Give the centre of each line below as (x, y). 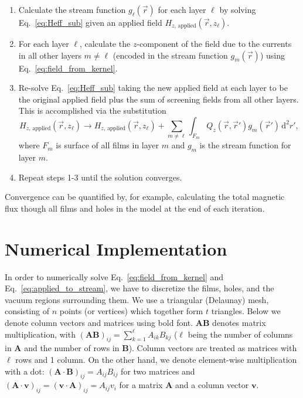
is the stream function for (245, 145)
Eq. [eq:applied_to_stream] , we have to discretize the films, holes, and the (139, 288)
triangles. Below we (246, 311)
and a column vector (212, 385)
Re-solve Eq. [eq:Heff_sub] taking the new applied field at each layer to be (153, 88)
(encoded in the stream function (170, 55)
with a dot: (25, 371)
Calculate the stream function (72, 9)
